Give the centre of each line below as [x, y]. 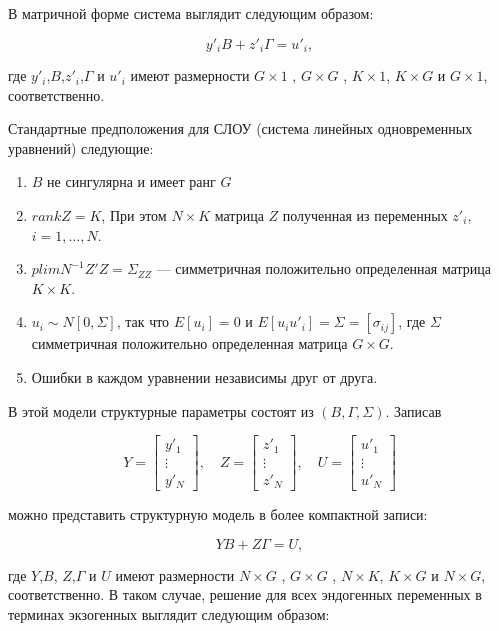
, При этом [134, 215]
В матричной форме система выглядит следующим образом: [191, 13]
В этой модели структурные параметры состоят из [161, 410]
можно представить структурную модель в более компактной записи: [218, 514]
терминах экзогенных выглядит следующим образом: [169, 613]
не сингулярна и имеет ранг [131, 181]
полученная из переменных [365, 215]
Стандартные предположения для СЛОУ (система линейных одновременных [240, 128]
